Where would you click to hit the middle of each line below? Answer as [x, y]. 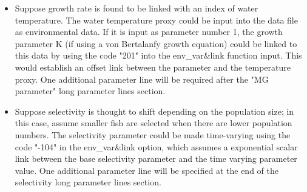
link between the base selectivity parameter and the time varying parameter [156, 158]
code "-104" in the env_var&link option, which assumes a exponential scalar [156, 146]
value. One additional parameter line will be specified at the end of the [147, 170]
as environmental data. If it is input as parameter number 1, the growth [149, 32]
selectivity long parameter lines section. [88, 182]
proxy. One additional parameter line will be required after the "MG [142, 79]
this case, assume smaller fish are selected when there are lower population [153, 123]
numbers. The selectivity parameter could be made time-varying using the [153, 134]
